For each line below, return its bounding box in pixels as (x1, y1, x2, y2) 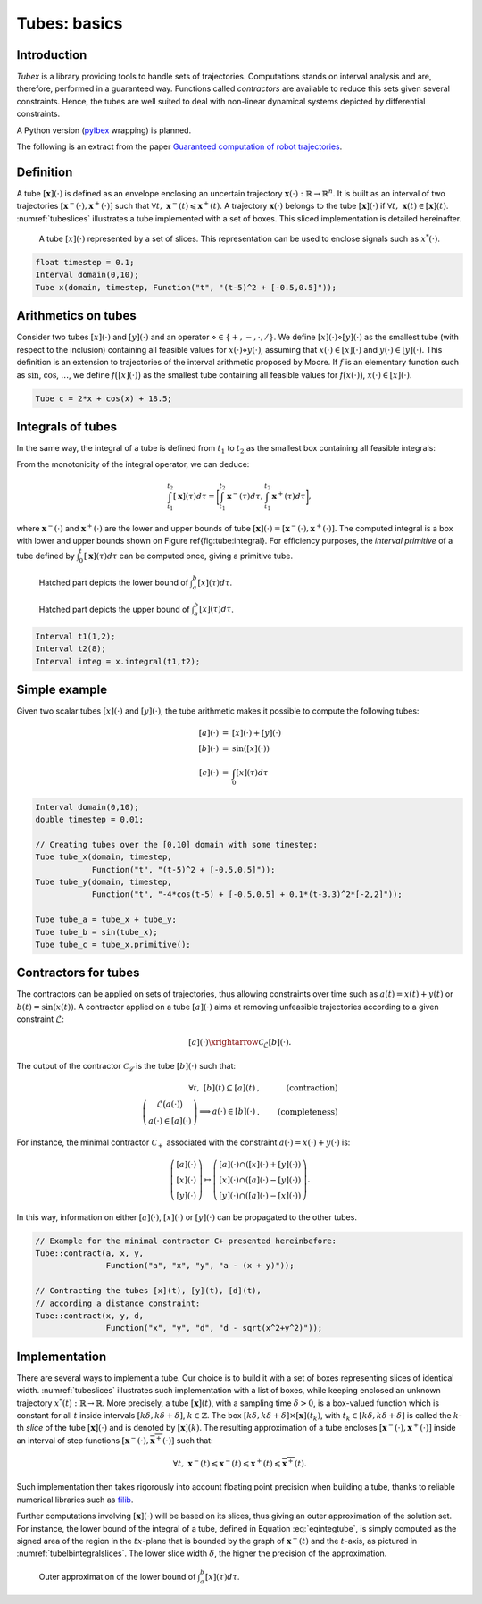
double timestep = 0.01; (35, 815, 145, 825)
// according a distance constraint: (35, 1298, 201, 1308)
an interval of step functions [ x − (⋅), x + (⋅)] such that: (16, 1434, 213, 1446)
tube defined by (16, 550, 75, 562)
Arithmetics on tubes (16, 308, 137, 323)
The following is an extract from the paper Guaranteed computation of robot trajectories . (16, 141, 343, 152)
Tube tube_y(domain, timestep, (35, 876, 173, 887)
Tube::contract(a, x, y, (35, 1249, 145, 1258)
